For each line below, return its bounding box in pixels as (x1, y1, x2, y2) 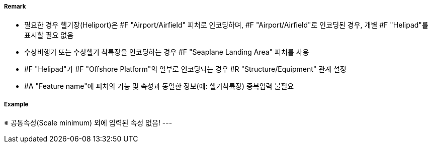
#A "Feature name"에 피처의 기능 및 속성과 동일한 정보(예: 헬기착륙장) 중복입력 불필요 (24, 82, 294, 91)
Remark (4, 3, 26, 10)
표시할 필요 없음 (24, 31, 74, 40)
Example (4, 100, 29, 108)
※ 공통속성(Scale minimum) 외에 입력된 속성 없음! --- (4, 118, 172, 127)
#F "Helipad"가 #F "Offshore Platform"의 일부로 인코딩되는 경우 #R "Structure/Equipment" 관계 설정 (24, 65, 347, 74)
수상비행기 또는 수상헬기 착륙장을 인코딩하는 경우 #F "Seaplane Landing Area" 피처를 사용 (24, 48, 309, 57)
